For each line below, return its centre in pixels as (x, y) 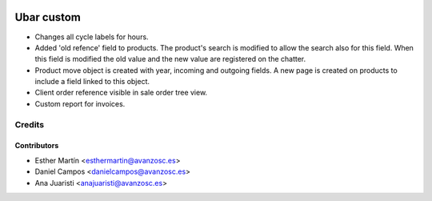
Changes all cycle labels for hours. (92, 37)
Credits (29, 124)
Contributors (37, 146)
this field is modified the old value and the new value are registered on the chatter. (170, 59)
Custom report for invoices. (80, 103)
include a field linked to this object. (92, 82)
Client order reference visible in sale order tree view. (121, 93)
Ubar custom (48, 17)
